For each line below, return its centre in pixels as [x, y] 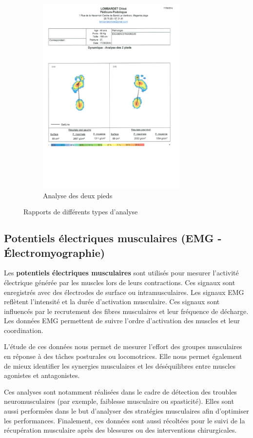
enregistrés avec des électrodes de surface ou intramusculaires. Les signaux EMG [124, 292]
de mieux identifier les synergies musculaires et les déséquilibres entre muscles [120, 365]
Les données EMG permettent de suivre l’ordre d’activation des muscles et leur [122, 321]
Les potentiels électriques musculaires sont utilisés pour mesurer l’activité [121, 273]
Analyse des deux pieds [78, 195]
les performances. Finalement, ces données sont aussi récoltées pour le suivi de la [125, 420]
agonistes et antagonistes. [42, 375]
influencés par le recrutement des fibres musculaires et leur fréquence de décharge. [126, 311]
